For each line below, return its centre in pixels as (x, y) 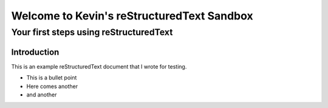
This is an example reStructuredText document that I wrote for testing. (99, 66)
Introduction (35, 52)
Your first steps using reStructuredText (92, 32)
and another (42, 95)
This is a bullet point (52, 78)
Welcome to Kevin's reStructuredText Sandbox (132, 16)
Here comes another (52, 86)
